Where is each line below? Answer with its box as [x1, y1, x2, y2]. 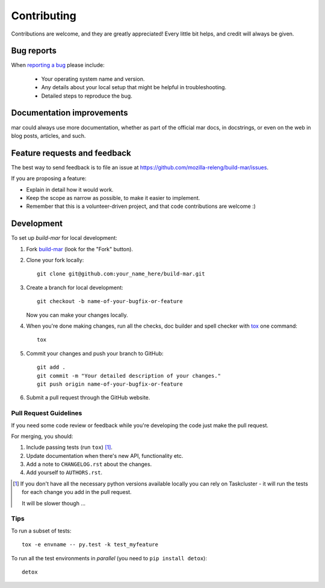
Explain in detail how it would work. [26, 186, 114, 193]
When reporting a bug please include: [11, 61, 105, 69]
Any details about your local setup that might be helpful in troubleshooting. [41, 84, 227, 91]
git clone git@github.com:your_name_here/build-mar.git [37, 271, 205, 277]
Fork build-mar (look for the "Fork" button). [26, 245, 134, 252]
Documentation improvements [11, 108, 128, 118]
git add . [37, 364, 66, 371]
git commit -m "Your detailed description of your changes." [37, 372, 221, 379]
